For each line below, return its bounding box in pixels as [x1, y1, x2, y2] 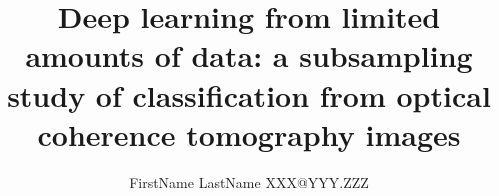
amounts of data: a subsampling [25, 35, 473, 76]
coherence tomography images [37, 113, 461, 154]
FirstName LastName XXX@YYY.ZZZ [129, 171, 369, 192]
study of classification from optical [7, 74, 491, 115]
